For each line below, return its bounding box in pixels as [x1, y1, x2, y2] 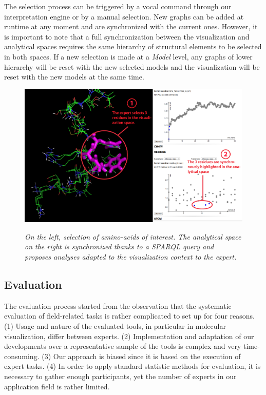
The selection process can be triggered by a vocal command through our [4, 1, 232, 11]
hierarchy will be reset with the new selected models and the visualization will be [4, 61, 260, 72]
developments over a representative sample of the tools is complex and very [4, 341, 241, 351]
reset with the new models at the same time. [4, 71, 144, 82]
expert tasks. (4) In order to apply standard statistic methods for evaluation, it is [4, 361, 261, 371]
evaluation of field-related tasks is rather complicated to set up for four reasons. [4, 310, 255, 321]
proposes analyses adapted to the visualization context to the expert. [25, 251, 237, 262]
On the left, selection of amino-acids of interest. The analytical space [25, 231, 241, 242]
